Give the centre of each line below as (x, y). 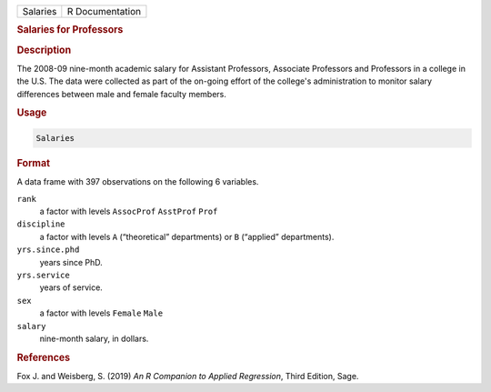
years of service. (71, 287)
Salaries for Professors (70, 30)
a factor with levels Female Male (101, 313)
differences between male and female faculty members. (122, 94)
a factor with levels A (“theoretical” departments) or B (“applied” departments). (187, 236)
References (44, 357)
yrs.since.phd (48, 250)
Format (33, 163)
